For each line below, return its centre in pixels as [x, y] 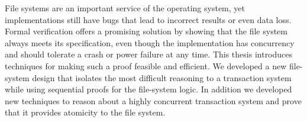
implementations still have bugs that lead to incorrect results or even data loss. [148, 19]
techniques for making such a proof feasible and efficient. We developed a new [146, 65]
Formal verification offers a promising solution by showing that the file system [146, 31]
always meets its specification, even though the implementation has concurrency [150, 42]
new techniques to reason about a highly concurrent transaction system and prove [153, 100]
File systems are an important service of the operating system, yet [125, 8]
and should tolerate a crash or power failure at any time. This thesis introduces [149, 54]
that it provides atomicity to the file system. [85, 112]
